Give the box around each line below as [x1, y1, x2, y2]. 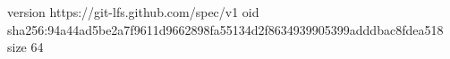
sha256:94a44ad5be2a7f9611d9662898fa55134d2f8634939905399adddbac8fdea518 [7, 20, 444, 38]
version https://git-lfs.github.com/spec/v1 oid [7, 3, 259, 21]
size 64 [7, 38, 44, 56]
